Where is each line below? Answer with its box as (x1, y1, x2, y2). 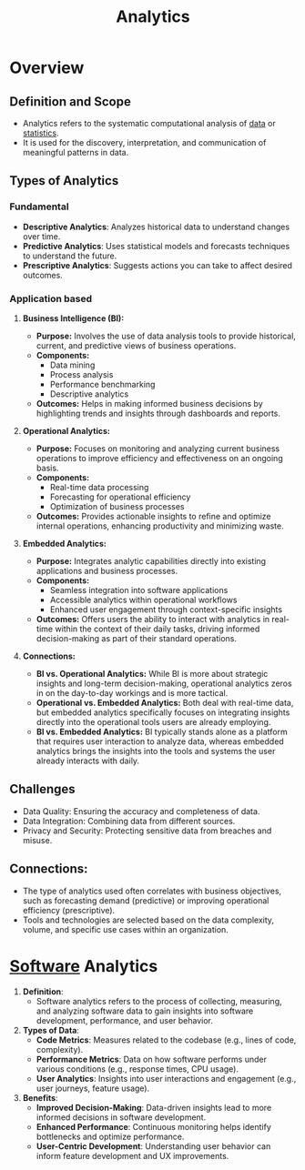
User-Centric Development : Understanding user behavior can (36, 1140, 271, 1152)
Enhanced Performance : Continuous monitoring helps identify (36, 1121, 271, 1132)
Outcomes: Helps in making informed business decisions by (36, 398, 264, 408)
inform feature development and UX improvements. (36, 1150, 229, 1161)
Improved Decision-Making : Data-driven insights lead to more (36, 1102, 272, 1113)
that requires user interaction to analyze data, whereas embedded (36, 735, 284, 747)
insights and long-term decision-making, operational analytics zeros (36, 678, 293, 689)
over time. (22, 230, 61, 242)
